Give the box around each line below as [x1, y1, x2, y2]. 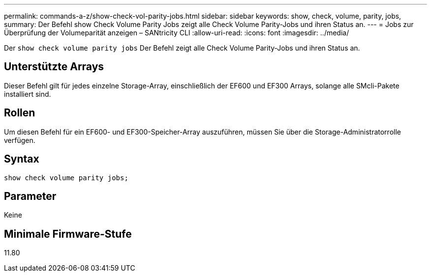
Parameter [4, 190, 57, 202]
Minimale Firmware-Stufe [4, 227, 132, 240]
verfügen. [4, 136, 35, 144]
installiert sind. [4, 89, 51, 98]
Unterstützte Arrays [4, 60, 104, 73]
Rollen [4, 107, 35, 119]
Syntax [4, 153, 39, 166]
